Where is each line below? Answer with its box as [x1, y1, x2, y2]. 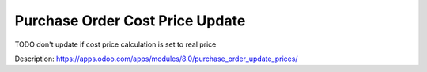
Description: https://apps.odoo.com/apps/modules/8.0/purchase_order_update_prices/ [14, 54, 298, 63]
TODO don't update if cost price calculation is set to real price [14, 40, 217, 49]
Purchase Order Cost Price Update [14, 12, 246, 29]
